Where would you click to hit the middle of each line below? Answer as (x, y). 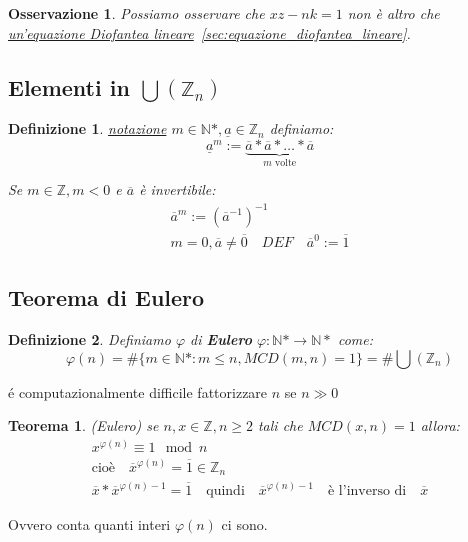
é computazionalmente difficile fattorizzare (138, 391)
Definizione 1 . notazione (87, 128)
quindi (225, 490)
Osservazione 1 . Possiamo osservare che (136, 13)
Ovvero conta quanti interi (89, 523)
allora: (440, 425)
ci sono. (244, 523)
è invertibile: (177, 189)
